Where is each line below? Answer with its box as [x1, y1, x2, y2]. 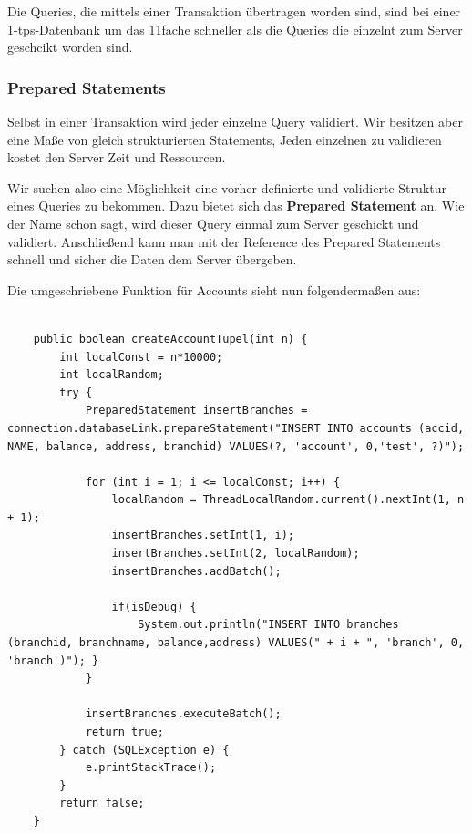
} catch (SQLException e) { [59, 743, 230, 757]
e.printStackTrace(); [85, 761, 217, 775]
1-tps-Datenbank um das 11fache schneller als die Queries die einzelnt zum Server [7, 19, 463, 38]
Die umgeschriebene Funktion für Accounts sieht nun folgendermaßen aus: [7, 280, 421, 299]
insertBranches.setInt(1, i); [111, 529, 294, 542]
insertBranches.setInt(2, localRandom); [111, 547, 360, 561]
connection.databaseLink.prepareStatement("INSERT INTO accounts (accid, [7, 421, 465, 435]
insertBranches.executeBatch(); [85, 707, 282, 721]
